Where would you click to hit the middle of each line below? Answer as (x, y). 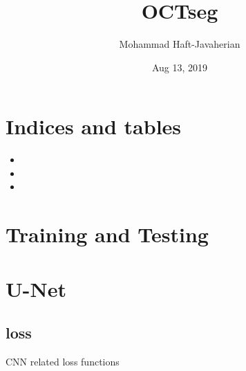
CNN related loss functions (63, 361)
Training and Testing (107, 234)
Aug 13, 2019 (180, 67)
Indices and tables (94, 126)
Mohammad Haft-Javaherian (180, 44)
